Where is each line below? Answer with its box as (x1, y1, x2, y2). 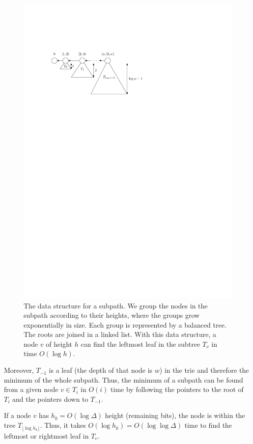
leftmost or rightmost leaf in (4, 430, 89, 441)
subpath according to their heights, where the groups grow (24, 310, 200, 320)
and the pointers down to (12, 393, 88, 404)
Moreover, (4, 365, 34, 375)
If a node (4, 410, 31, 420)
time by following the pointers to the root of (111, 384, 244, 394)
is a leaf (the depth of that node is (49, 365, 153, 375)
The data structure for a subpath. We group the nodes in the (24, 300, 208, 310)
